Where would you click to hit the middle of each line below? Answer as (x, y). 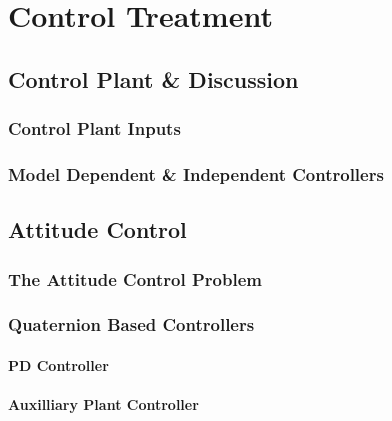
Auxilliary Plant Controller (103, 404)
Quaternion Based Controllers (131, 324)
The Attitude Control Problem (135, 278)
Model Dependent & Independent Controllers (196, 173)
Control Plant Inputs (94, 128)
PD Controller (58, 364)
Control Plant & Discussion (153, 78)
